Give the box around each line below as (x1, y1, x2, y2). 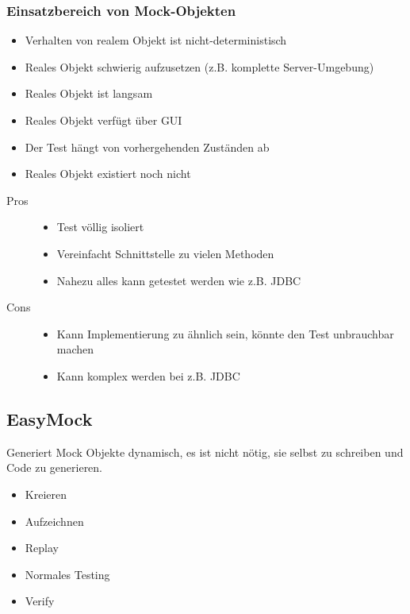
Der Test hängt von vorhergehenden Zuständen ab (25, 138, 270, 155)
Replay (25, 539, 59, 556)
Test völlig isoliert (56, 218, 144, 235)
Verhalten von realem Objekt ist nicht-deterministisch (25, 32, 287, 48)
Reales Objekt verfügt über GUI (25, 112, 182, 128)
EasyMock (6, 406, 93, 431)
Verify (25, 593, 55, 609)
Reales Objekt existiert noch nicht (25, 165, 191, 182)
